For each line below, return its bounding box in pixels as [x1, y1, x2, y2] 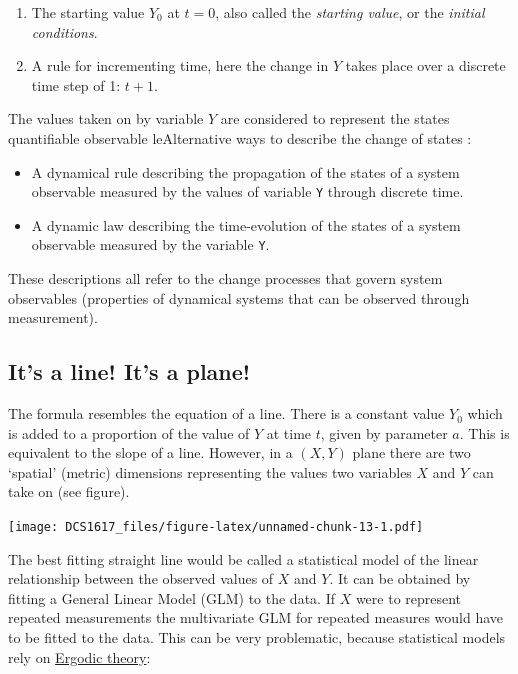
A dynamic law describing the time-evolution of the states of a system [31, 214, 461, 235]
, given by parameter [320, 422, 448, 443]
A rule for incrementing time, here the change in [31, 55, 329, 76]
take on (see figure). [8, 481, 130, 502]
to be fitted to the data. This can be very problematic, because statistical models [8, 627, 506, 648]
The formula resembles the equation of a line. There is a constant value [8, 403, 445, 424]
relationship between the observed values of [8, 568, 274, 589]
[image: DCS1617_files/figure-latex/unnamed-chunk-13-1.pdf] [8, 520, 424, 535]
